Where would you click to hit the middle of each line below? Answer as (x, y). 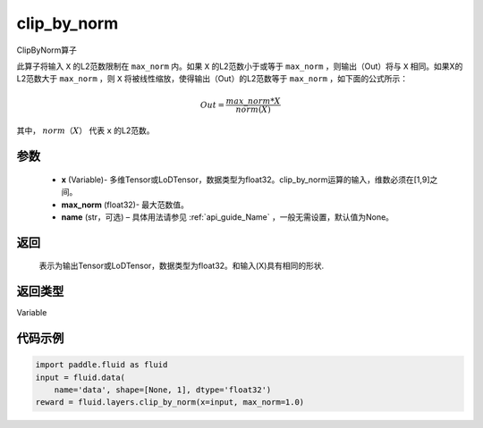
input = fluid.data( (80, 377)
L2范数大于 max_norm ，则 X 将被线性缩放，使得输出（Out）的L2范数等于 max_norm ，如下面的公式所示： (212, 79)
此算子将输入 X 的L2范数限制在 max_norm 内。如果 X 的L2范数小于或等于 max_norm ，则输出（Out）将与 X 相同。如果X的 (240, 66)
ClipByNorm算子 (47, 50)
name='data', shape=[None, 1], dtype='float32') (163, 390)
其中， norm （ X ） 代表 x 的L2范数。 (86, 130)
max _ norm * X (253, 101)
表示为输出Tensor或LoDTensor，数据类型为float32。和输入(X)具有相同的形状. (182, 266)
